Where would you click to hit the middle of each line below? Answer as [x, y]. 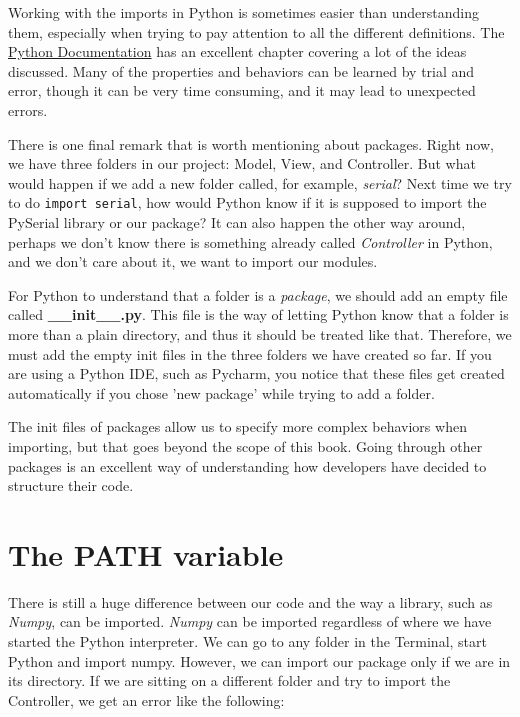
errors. [28, 109]
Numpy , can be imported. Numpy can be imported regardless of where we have [250, 621]
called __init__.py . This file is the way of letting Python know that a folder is [258, 314]
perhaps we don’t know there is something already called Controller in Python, [250, 241]
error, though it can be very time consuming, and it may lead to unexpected [242, 90]
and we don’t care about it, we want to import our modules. [193, 261]
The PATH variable [146, 553]
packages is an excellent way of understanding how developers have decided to [247, 465]
